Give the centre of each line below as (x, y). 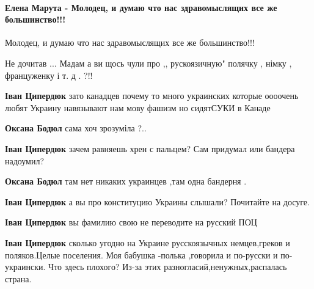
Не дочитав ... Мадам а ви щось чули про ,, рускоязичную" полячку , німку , (148, 63)
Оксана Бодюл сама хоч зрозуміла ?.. (76, 128)
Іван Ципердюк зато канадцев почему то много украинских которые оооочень (152, 96)
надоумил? (25, 160)
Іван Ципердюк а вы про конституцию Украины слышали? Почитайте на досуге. (157, 201)
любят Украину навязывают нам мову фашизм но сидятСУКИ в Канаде (138, 107)
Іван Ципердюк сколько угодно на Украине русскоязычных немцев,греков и (148, 242)
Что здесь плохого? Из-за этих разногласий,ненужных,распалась (168, 267)
